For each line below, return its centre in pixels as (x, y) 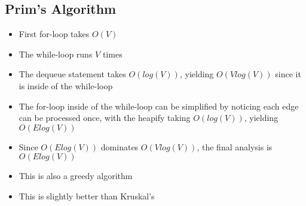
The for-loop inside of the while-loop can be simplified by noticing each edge (159, 106)
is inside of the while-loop (66, 85)
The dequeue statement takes (72, 74)
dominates (120, 146)
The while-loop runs (56, 54)
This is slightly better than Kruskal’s (87, 196)
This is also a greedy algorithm (76, 176)
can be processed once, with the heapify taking (105, 118)
